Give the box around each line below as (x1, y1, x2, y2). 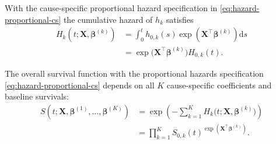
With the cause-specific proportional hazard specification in (5, 2, 218, 13)
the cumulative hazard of (63, 13, 153, 25)
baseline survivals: (5, 90, 69, 102)
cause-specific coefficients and (166, 78, 272, 91)
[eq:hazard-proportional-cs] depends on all (5, 78, 155, 91)
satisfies (166, 13, 194, 25)
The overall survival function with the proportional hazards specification (5, 67, 264, 80)
